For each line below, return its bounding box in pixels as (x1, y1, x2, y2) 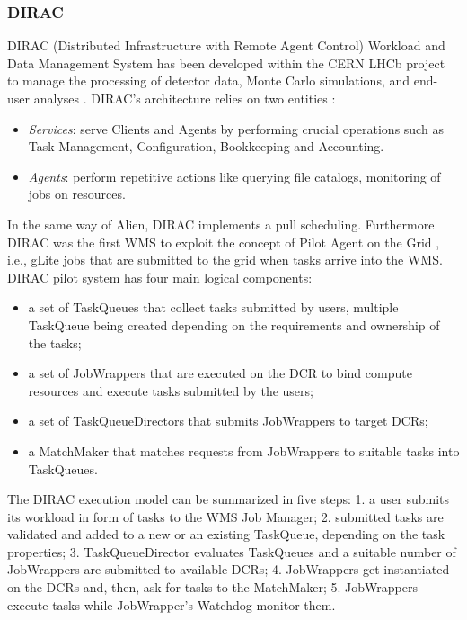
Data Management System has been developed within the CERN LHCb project (7, 53, 445, 72)
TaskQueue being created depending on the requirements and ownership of (28, 315, 440, 334)
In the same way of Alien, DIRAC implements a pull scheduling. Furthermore (7, 214, 435, 233)
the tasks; (28, 333, 82, 352)
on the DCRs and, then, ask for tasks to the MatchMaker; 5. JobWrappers (7, 578, 418, 597)
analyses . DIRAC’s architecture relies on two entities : (33, 89, 336, 107)
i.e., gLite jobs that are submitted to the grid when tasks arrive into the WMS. (7, 250, 443, 269)
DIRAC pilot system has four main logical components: (7, 267, 313, 286)
